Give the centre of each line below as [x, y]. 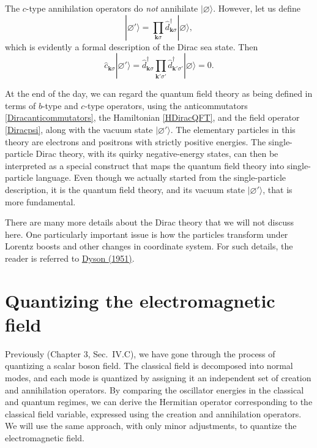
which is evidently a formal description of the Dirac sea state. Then [132, 46]
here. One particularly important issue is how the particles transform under [147, 234]
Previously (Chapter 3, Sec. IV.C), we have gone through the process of [140, 353]
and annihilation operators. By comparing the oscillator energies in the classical [155, 389]
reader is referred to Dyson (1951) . [70, 258]
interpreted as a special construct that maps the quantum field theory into [145, 165]
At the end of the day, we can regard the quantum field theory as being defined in [159, 93]
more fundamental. [40, 201]
